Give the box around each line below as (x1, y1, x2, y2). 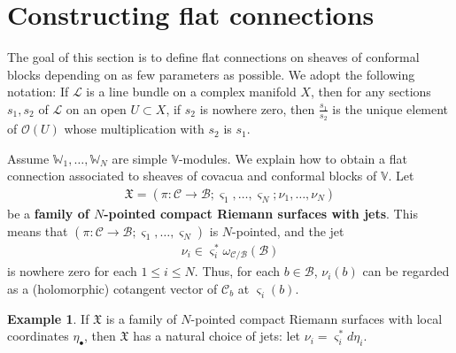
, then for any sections (310, 82, 431, 101)
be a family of (7, 203, 89, 222)
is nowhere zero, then (199, 99, 315, 118)
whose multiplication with (64, 119, 205, 138)
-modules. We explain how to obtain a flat (178, 149, 407, 167)
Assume (7, 149, 50, 167)
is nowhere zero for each (7, 262, 137, 280)
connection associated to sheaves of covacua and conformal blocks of (7, 166, 377, 185)
